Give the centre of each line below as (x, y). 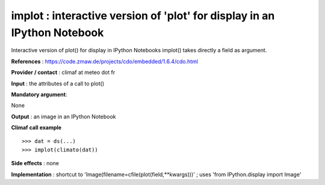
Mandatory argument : (39, 94)
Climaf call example (36, 128)
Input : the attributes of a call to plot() (58, 83)
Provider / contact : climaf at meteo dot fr (63, 73)
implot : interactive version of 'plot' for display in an (143, 16)
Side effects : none (35, 163)
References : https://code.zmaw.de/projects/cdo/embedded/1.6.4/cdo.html (105, 61)
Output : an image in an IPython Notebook (63, 117)
